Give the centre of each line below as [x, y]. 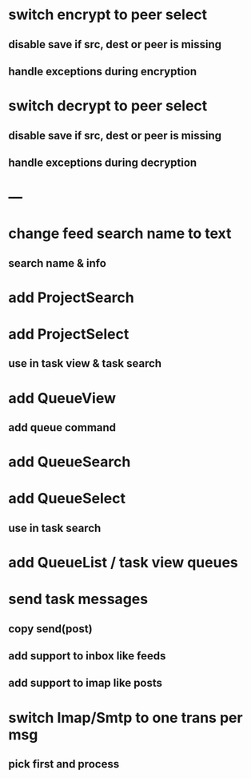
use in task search [55, 528]
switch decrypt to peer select [108, 106]
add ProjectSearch [71, 297]
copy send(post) [51, 629]
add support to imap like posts [85, 683]
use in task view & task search [85, 363]
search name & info [57, 263]
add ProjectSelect [69, 335]
